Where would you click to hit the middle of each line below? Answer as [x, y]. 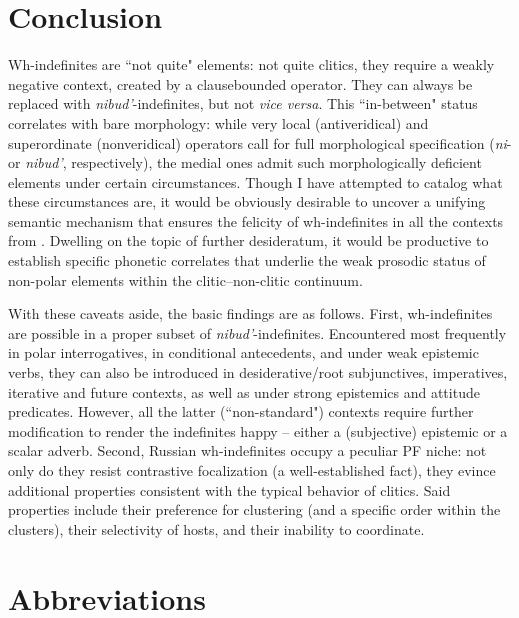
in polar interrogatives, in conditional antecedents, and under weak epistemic [243, 352]
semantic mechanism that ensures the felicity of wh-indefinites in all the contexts [256, 220]
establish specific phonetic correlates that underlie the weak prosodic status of [247, 260]
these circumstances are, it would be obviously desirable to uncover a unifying [247, 201]
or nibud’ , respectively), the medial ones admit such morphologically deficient [245, 162]
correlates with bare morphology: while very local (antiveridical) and [218, 122]
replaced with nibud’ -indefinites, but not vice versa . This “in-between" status [243, 103]
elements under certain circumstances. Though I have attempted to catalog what [255, 181]
